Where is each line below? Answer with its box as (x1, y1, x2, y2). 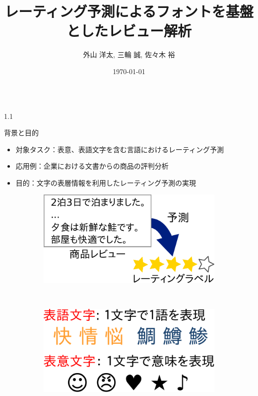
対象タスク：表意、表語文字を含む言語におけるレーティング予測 (15, 144, 224, 154)
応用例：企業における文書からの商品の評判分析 (15, 161, 169, 171)
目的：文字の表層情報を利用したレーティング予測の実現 (15, 177, 196, 188)
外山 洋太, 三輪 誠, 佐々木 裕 (83, 49, 175, 60)
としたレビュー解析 (66, 20, 192, 41)
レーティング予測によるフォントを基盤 (4, 1, 254, 21)
